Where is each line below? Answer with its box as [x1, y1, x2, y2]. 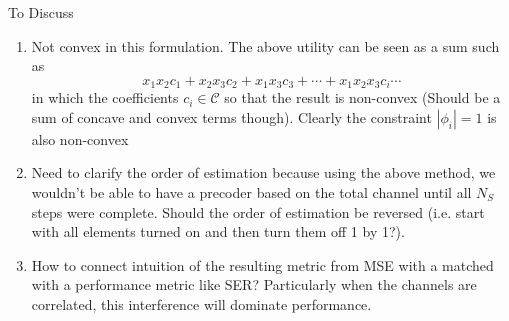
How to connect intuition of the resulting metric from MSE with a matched [31, 254, 494, 275]
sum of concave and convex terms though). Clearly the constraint [31, 106, 432, 127]
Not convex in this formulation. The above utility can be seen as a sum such [31, 35, 500, 56]
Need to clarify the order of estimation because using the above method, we [31, 162, 496, 183]
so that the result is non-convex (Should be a [224, 87, 501, 108]
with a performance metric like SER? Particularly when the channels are [31, 274, 477, 295]
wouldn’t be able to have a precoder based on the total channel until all [31, 182, 472, 203]
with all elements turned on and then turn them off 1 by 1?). [31, 221, 405, 242]
